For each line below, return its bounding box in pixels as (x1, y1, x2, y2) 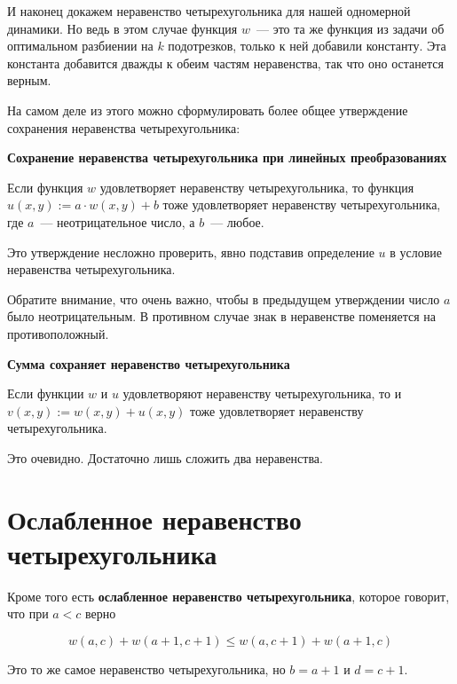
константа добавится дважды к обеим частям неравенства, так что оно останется (7, 53, 444, 72)
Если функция (7, 177, 83, 196)
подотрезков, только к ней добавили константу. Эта (168, 36, 446, 55)
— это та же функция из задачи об (256, 19, 445, 37)
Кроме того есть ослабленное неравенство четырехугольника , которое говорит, (7, 586, 450, 605)
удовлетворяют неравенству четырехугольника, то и (122, 384, 402, 403)
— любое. (210, 212, 264, 231)
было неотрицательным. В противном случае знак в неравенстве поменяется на (7, 307, 437, 326)
